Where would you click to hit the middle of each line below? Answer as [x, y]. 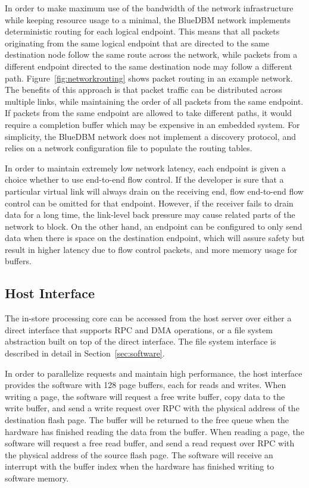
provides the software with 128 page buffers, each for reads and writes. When [146, 385]
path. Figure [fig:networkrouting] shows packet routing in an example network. [149, 78]
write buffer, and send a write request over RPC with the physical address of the [152, 408]
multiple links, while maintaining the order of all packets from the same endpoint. [154, 101]
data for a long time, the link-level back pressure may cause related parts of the [150, 215]
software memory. [37, 478]
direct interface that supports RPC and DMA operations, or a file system [139, 329]
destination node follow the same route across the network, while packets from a [151, 54]
